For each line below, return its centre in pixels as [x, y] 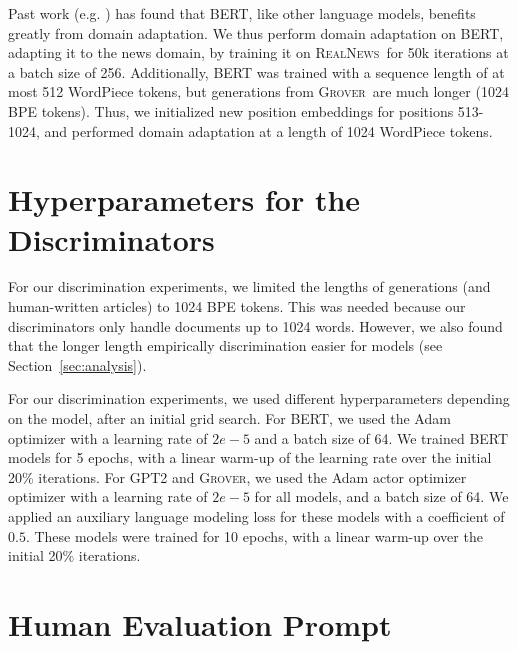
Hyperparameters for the [184, 199]
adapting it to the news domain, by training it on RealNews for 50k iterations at [258, 52]
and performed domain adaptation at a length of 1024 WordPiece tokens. [268, 130]
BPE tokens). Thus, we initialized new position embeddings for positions [231, 110]
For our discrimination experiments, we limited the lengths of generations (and [249, 286]
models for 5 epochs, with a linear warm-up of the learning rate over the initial [250, 457]
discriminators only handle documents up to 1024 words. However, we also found [255, 325]
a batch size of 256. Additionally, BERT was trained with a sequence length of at [256, 71]
